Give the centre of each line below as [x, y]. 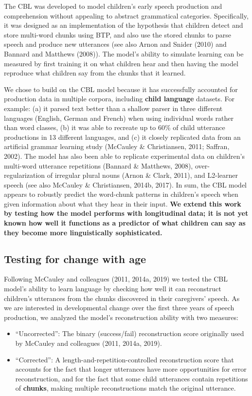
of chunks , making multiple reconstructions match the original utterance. [126, 388]
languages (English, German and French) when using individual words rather [119, 118]
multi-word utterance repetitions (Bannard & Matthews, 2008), [99, 165]
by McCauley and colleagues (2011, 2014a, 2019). [89, 343]
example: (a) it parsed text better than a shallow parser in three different [113, 108]
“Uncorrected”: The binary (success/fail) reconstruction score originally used [130, 333]
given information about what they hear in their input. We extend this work [123, 203]
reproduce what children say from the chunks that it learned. [95, 73]
